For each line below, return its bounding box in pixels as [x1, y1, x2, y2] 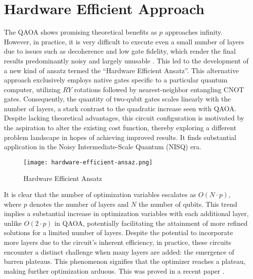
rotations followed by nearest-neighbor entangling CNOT [74, 84, 244, 94]
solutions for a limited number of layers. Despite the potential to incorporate [4, 227, 233, 238]
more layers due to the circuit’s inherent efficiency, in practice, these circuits [4, 237, 232, 247]
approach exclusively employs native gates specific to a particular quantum [4, 75, 228, 85]
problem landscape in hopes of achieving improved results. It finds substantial [4, 132, 236, 142]
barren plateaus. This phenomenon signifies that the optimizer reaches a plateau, [4, 256, 246, 266]
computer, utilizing [4, 84, 60, 94]
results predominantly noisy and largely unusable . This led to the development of [4, 55, 249, 65]
